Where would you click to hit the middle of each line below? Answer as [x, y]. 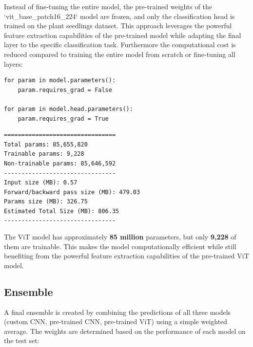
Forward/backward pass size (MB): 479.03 [72, 192]
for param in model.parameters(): [60, 81]
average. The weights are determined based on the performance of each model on [125, 331]
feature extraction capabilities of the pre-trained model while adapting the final [123, 35]
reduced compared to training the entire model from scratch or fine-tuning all [120, 54]
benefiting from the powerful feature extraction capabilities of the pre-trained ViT [126, 256]
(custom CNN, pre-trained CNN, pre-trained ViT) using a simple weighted [116, 321]
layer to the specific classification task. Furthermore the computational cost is [120, 45]
